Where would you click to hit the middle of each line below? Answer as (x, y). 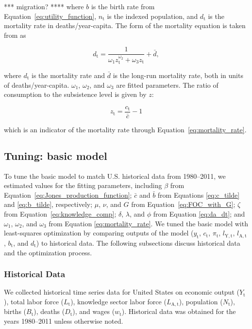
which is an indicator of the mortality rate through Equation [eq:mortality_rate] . (125, 129)
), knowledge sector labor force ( (118, 301)
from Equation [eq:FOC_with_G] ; (183, 204)
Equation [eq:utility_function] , (50, 16)
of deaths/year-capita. (37, 85)
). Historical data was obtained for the (179, 311)
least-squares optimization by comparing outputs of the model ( (99, 233)
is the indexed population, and (152, 16)
